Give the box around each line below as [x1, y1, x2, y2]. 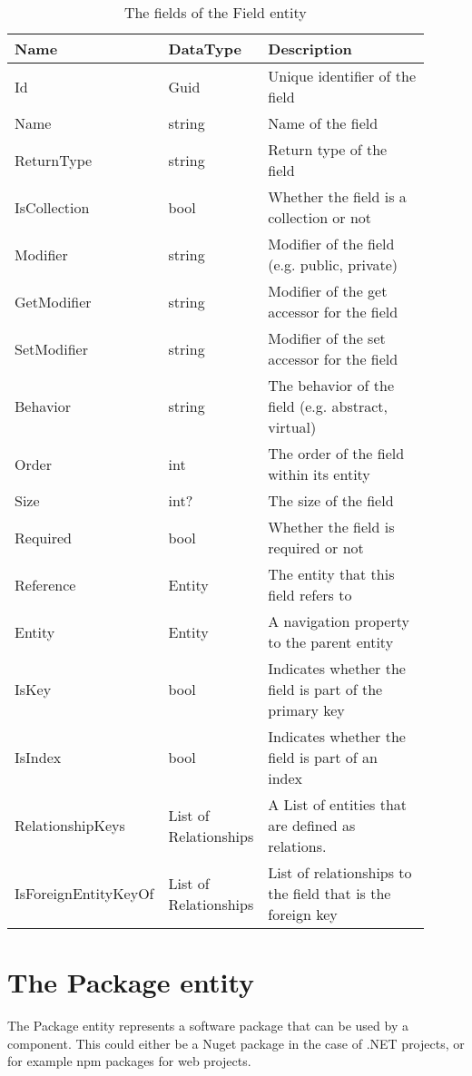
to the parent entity [268, 631, 394, 652]
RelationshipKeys [15, 815, 125, 836]
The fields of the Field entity [123, 2, 307, 23]
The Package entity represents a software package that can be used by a [7, 1016, 408, 1035]
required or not [268, 537, 364, 558]
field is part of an [268, 747, 378, 768]
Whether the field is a [268, 186, 407, 207]
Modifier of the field [268, 233, 395, 254]
